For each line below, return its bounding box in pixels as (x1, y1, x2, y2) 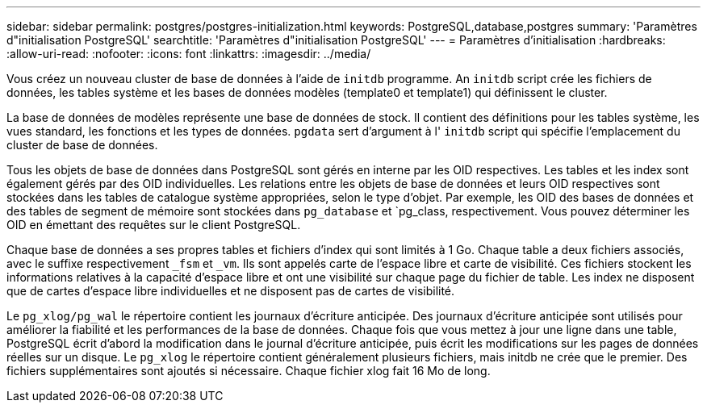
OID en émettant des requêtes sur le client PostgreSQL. (6, 218, 301, 232)
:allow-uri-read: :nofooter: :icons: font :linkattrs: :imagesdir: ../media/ (6, 47, 371, 61)
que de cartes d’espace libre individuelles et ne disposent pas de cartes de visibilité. (6, 284, 455, 298)
